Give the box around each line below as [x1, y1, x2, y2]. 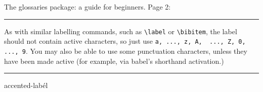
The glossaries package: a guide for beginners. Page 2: [4, 2, 171, 12]
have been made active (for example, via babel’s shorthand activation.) [4, 55, 224, 66]
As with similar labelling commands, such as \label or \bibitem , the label [4, 26, 237, 36]
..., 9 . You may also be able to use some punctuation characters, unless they [4, 45, 247, 56]
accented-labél [4, 80, 48, 90]
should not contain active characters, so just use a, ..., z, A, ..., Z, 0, [4, 36, 246, 46]
